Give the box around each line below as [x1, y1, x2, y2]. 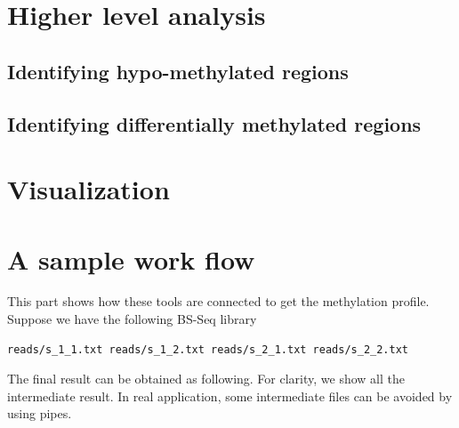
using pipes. [7, 404, 72, 423]
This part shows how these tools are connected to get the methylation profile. [7, 292, 430, 311]
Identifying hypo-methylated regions [7, 57, 349, 85]
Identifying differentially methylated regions [7, 109, 422, 137]
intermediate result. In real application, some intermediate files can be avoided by [7, 386, 453, 405]
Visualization [7, 171, 170, 207]
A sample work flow [7, 240, 255, 277]
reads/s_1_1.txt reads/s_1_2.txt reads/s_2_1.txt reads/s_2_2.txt [7, 343, 409, 356]
